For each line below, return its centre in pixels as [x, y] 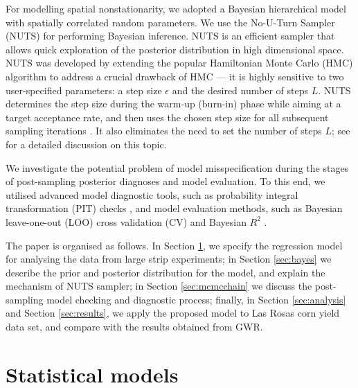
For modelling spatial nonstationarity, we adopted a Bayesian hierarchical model [176, 8]
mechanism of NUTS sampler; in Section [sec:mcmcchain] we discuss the [159, 286]
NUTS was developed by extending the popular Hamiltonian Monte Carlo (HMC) [179, 63]
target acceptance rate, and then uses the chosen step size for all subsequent [167, 117]
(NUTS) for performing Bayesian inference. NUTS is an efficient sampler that [170, 36]
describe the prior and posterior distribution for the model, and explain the [165, 272]
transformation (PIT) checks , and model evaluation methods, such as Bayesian [174, 208]
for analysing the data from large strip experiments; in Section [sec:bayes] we [169, 259]
